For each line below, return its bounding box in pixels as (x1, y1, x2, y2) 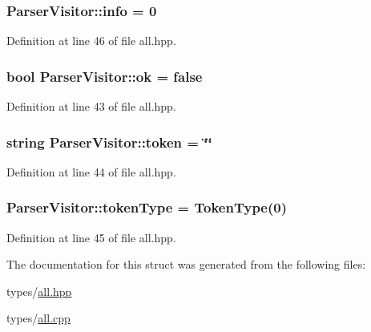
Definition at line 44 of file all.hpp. (6, 163, 176, 180)
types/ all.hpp (6, 282, 72, 299)
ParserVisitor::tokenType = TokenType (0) (6, 197, 288, 217)
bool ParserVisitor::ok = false (6, 66, 203, 86)
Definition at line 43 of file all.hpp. (6, 98, 176, 115)
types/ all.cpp (6, 310, 71, 326)
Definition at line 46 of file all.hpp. (6, 32, 176, 49)
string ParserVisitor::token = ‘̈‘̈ (6, 132, 212, 152)
